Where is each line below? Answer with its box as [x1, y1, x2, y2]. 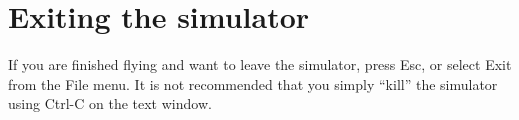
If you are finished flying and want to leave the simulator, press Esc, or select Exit [8, 54, 512, 75]
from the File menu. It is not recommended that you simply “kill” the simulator [8, 73, 498, 94]
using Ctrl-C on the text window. [8, 93, 212, 114]
